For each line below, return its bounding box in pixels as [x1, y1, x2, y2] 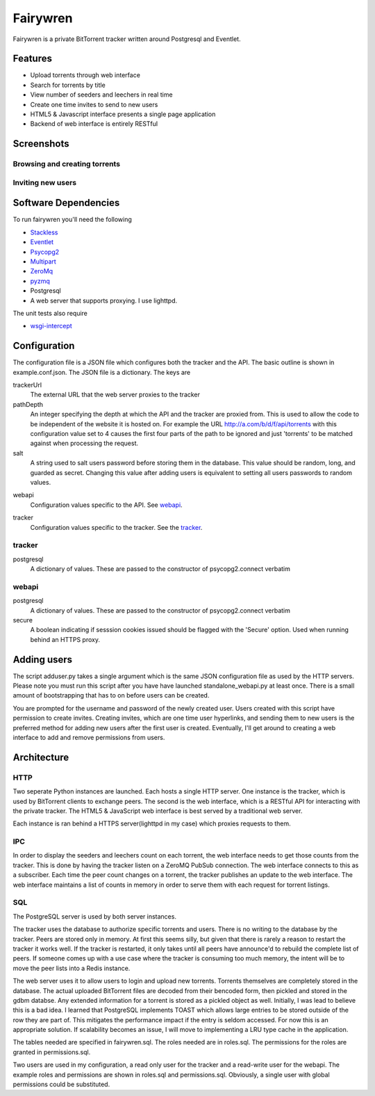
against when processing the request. [30, 439, 139, 448]
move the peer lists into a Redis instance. [12, 964, 131, 972]
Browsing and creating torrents [12, 159, 121, 169]
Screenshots [12, 138, 69, 150]
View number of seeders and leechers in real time [30, 90, 173, 99]
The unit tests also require [12, 309, 88, 317]
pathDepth [12, 400, 44, 408]
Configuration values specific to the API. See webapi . [30, 501, 183, 509]
